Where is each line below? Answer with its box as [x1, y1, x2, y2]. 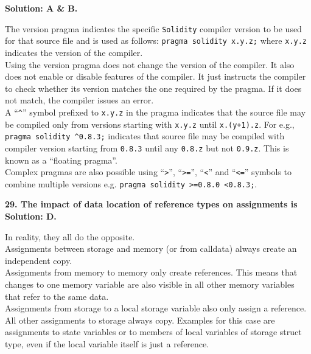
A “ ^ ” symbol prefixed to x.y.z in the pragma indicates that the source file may [5, 105, 306, 118]
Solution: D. [5, 210, 57, 222]
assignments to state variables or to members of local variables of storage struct [5, 325, 302, 338]
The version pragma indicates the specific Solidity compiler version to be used [5, 22, 302, 35]
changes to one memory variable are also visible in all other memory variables [5, 277, 295, 290]
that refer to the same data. [5, 290, 109, 302]
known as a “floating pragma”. [5, 153, 117, 166]
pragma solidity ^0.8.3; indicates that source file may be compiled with [5, 130, 285, 142]
